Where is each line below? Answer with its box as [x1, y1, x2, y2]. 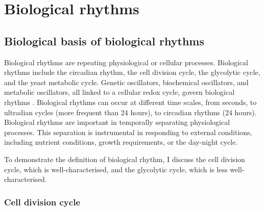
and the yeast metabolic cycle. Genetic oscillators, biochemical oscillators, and [4, 76, 249, 87]
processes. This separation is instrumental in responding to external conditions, [4, 126, 252, 137]
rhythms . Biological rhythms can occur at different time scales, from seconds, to [4, 96, 257, 107]
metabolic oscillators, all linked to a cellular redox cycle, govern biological [4, 87, 235, 97]
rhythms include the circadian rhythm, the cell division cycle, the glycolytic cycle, [4, 67, 260, 77]
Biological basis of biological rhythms [4, 33, 205, 48]
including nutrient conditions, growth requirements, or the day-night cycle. [4, 137, 238, 147]
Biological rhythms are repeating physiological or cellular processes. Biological [4, 57, 248, 67]
